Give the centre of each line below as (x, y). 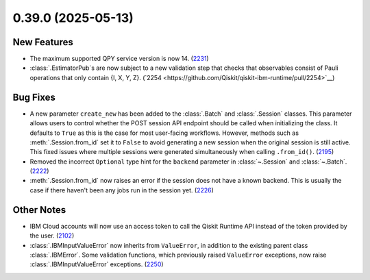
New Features (43, 42)
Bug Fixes (34, 97)
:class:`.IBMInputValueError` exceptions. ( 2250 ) (97, 264)
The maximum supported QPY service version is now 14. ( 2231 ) (119, 59)
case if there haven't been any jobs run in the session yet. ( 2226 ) (122, 190)
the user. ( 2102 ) (52, 236)
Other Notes (39, 210)
